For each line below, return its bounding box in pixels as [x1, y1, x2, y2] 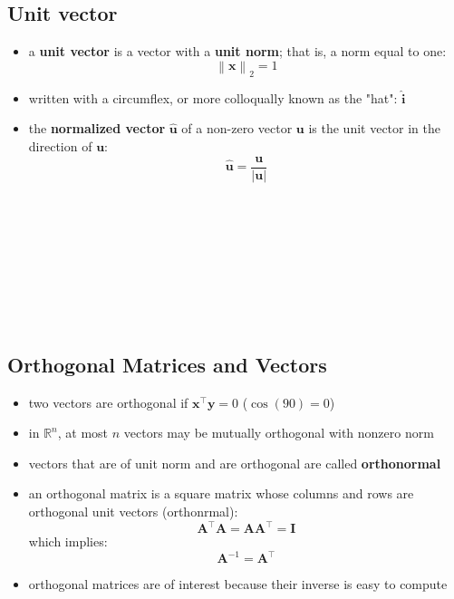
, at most [57, 423, 109, 442]
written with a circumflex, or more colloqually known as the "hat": [28, 88, 398, 107]
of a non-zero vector [181, 119, 293, 138]
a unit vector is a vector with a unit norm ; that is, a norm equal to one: [28, 42, 447, 61]
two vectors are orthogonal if [28, 392, 188, 411]
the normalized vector [28, 119, 166, 138]
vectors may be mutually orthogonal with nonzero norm [123, 423, 434, 442]
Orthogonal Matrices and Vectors [7, 350, 327, 378]
